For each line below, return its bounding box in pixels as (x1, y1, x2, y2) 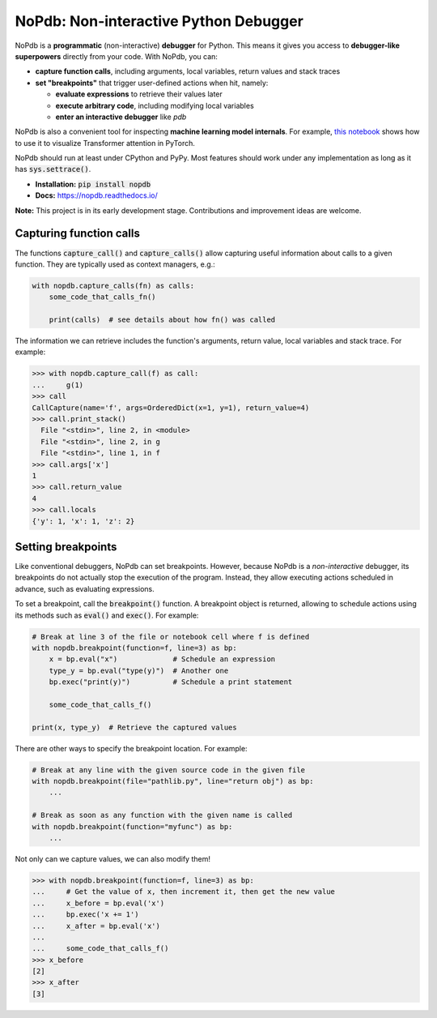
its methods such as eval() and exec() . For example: (15, 610, 199, 620)
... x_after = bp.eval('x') (32, 921, 161, 930)
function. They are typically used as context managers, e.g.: (15, 259, 216, 269)
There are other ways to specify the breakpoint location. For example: (15, 743, 248, 753)
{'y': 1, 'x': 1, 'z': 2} (32, 516, 135, 526)
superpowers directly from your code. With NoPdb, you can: (15, 51, 218, 61)
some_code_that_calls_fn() (49, 293, 157, 302)
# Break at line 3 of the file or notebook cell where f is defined (32, 632, 310, 641)
